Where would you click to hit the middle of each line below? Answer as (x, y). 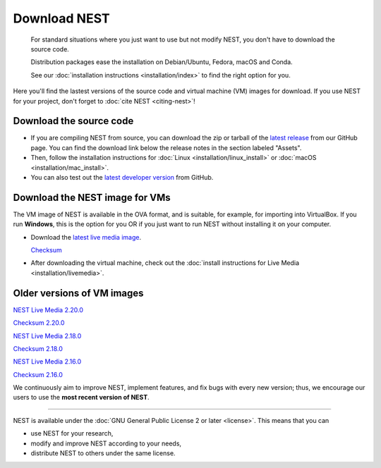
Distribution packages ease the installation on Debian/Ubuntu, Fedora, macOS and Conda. (162, 62)
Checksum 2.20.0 (39, 323)
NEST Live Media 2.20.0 (48, 309)
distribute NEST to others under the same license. (103, 453)
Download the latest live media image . (86, 237)
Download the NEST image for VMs (92, 197)
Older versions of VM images (78, 293)
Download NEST (61, 18)
